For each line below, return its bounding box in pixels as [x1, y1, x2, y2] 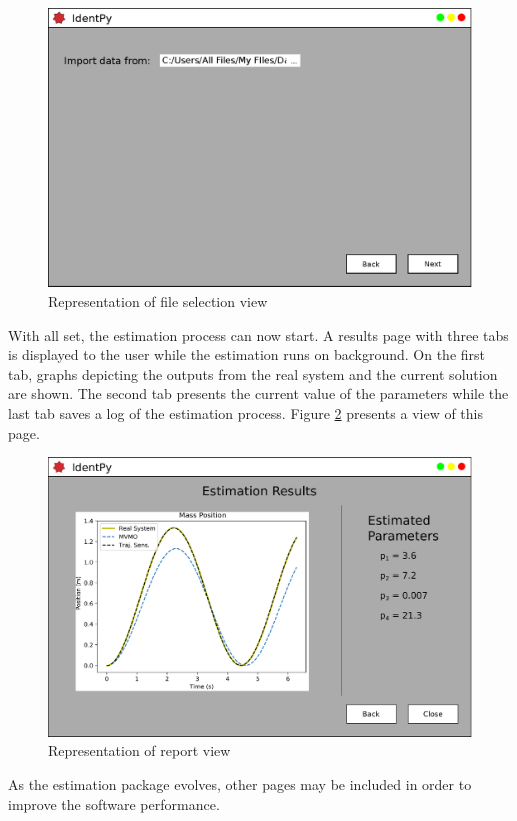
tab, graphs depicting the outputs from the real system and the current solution [8, 363, 498, 384]
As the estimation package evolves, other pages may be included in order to [8, 773, 472, 794]
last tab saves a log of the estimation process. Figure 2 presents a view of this [8, 403, 483, 424]
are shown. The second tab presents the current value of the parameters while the [8, 383, 509, 404]
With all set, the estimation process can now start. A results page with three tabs [8, 324, 509, 345]
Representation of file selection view [48, 291, 268, 312]
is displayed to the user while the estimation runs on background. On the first [8, 344, 486, 365]
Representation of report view [48, 740, 231, 761]
